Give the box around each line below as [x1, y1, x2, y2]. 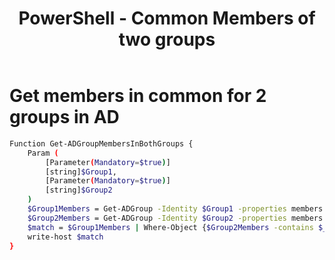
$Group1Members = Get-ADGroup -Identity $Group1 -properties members [27, 204, 324, 214]
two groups [118, 28, 216, 51]
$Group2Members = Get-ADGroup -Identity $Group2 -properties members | [27, 213, 328, 223]
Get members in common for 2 [9, 85, 267, 107]
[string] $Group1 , [45, 167, 117, 177]
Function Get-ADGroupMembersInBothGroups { [9, 138, 194, 149]
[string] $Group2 [45, 185, 113, 196]
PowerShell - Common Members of [18, 7, 316, 30]
